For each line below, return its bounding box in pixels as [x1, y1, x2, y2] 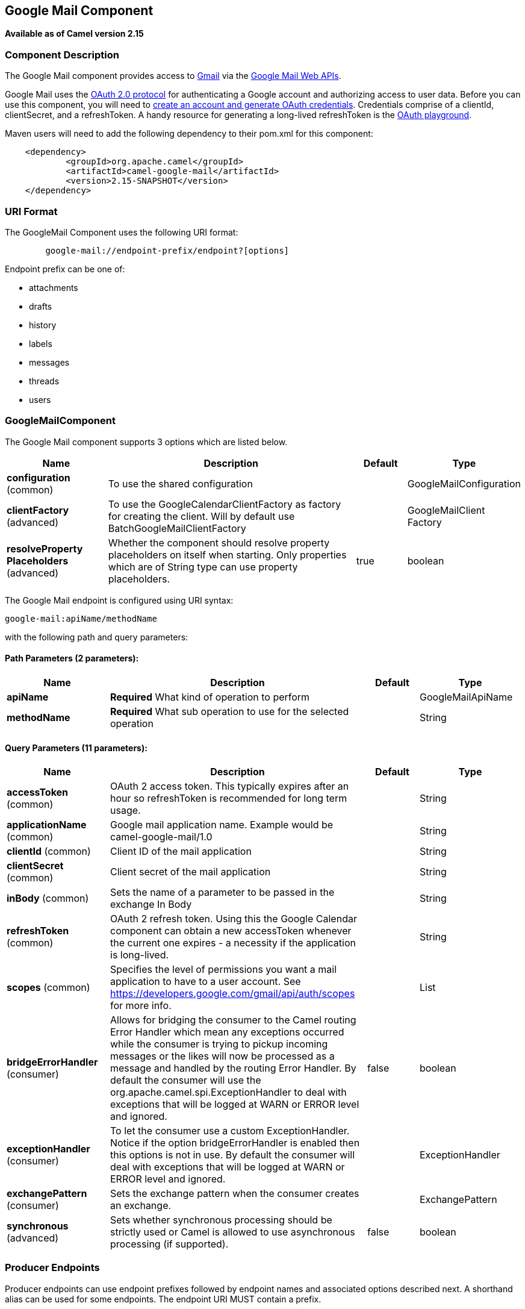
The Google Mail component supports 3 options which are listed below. [5, 436, 288, 447]
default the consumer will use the [110, 1074, 261, 1087]
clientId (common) [7, 845, 91, 858]
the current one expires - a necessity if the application [110, 937, 356, 949]
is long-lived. [110, 949, 169, 961]
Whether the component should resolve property [108, 536, 330, 549]
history [29, 319, 57, 330]
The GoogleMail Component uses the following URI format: [5, 226, 238, 237]
